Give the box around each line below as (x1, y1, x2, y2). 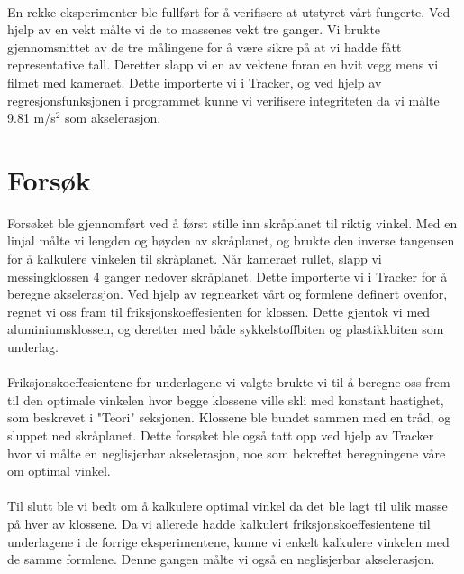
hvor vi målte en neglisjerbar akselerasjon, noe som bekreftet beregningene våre (7, 443, 446, 462)
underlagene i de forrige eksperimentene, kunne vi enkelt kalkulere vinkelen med (7, 532, 450, 551)
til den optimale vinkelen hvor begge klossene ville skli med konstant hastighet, (7, 390, 444, 409)
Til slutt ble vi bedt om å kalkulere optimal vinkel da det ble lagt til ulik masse (7, 496, 448, 515)
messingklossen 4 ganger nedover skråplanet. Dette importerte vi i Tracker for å (7, 266, 448, 285)
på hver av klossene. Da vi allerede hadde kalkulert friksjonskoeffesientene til (7, 514, 431, 532)
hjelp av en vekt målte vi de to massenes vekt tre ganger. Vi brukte (7, 20, 381, 39)
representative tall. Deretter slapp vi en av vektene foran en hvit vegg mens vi (7, 55, 439, 74)
